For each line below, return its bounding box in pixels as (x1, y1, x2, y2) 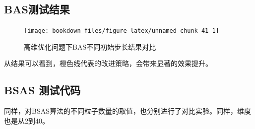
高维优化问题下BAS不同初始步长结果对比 (24, 41, 156, 52)
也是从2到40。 (4, 115, 49, 126)
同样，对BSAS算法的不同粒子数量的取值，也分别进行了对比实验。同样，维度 (4, 106, 251, 116)
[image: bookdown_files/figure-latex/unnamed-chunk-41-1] (24, 27, 219, 35)
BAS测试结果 (4, 1, 70, 17)
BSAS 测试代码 (4, 82, 81, 98)
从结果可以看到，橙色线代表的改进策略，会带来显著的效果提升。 (4, 58, 212, 68)
